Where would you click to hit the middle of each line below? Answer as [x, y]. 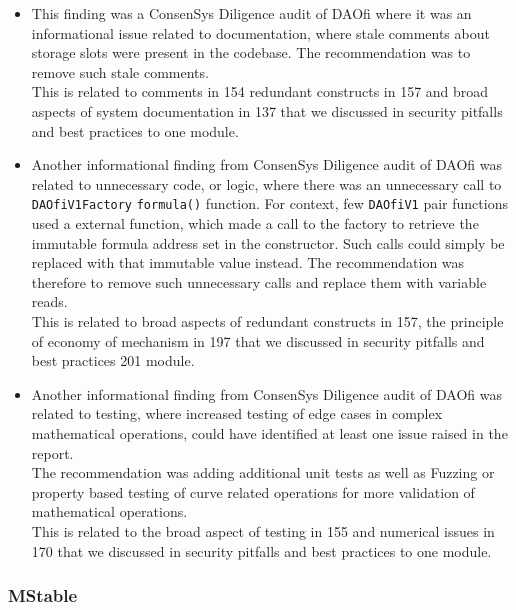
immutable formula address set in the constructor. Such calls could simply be [268, 242]
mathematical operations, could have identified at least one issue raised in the [269, 432]
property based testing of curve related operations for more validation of [253, 491]
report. [52, 452]
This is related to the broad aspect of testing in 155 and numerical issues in [263, 530]
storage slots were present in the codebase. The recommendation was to [251, 52]
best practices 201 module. [113, 360]
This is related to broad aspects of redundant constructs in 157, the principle [267, 320]
